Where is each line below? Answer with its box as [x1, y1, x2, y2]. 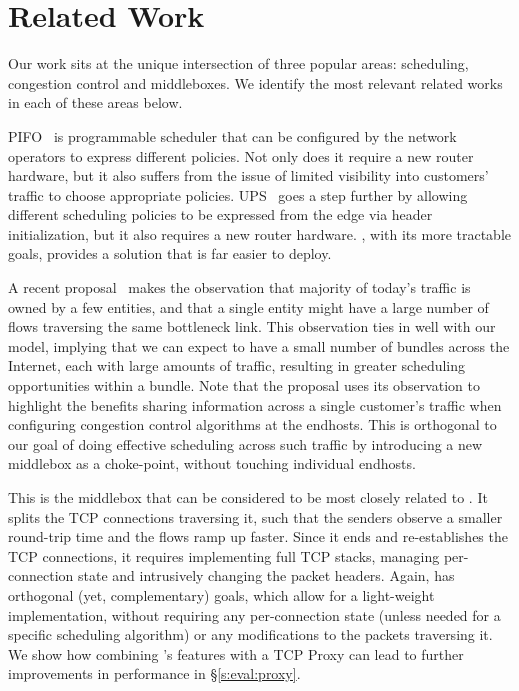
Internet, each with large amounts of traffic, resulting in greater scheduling [8, 355, 466, 376]
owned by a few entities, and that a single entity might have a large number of [8, 296, 489, 317]
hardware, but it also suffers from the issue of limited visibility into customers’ [8, 165, 489, 186]
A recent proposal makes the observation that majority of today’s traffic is [8, 277, 471, 298]
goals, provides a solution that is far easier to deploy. [8, 243, 332, 264]
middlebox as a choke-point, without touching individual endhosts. [8, 453, 416, 474]
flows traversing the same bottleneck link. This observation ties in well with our [8, 316, 496, 337]
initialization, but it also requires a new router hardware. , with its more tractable [8, 223, 512, 244]
